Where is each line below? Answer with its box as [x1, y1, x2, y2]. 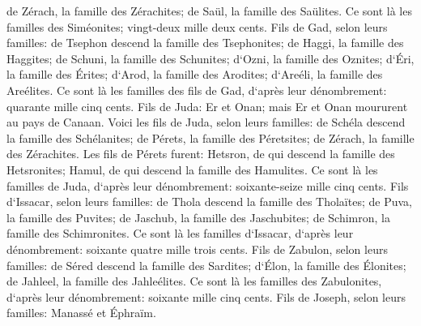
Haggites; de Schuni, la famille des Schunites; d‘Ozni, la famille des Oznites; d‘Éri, [6, 49, 415, 66]
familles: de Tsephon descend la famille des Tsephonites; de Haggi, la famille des [6, 34, 404, 51]
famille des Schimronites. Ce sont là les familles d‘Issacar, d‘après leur [6, 225, 354, 242]
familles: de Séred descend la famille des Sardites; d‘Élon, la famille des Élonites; [6, 256, 406, 273]
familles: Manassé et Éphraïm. [6, 304, 156, 321]
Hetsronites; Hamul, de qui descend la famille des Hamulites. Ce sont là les [6, 161, 378, 178]
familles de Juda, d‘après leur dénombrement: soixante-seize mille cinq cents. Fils [6, 177, 409, 194]
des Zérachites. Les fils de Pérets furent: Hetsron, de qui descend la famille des [6, 145, 395, 162]
